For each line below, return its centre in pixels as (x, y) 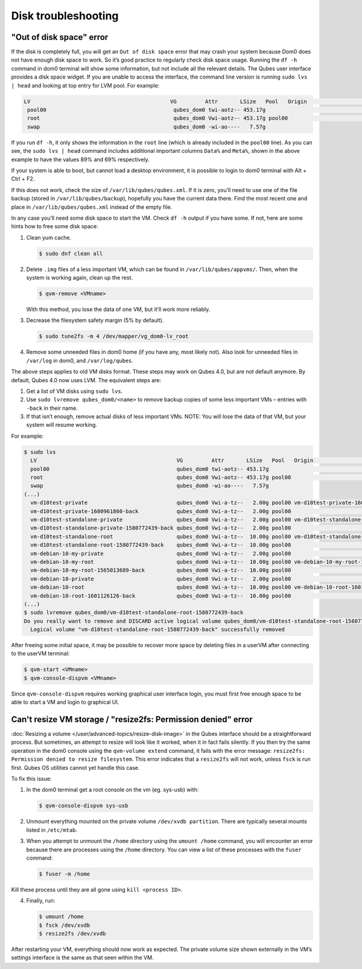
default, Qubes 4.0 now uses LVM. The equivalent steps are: (86, 380)
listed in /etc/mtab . (52, 830)
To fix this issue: (31, 779)
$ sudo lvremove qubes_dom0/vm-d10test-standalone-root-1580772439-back (134, 612)
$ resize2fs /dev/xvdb (72, 934)
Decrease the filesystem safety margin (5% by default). (95, 321)
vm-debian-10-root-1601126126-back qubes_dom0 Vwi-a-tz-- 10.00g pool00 (161, 596)
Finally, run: (41, 901)
